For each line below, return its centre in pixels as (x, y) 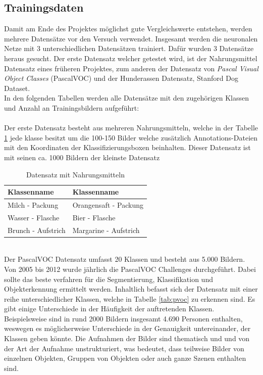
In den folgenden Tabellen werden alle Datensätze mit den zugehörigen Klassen (127, 98)
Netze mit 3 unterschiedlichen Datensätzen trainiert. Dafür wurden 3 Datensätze (129, 48)
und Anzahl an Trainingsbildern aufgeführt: (72, 107)
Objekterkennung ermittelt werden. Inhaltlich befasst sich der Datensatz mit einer (131, 289)
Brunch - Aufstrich (37, 230)
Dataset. (17, 88)
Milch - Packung (33, 204)
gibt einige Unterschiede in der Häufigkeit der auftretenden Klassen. (109, 309)
